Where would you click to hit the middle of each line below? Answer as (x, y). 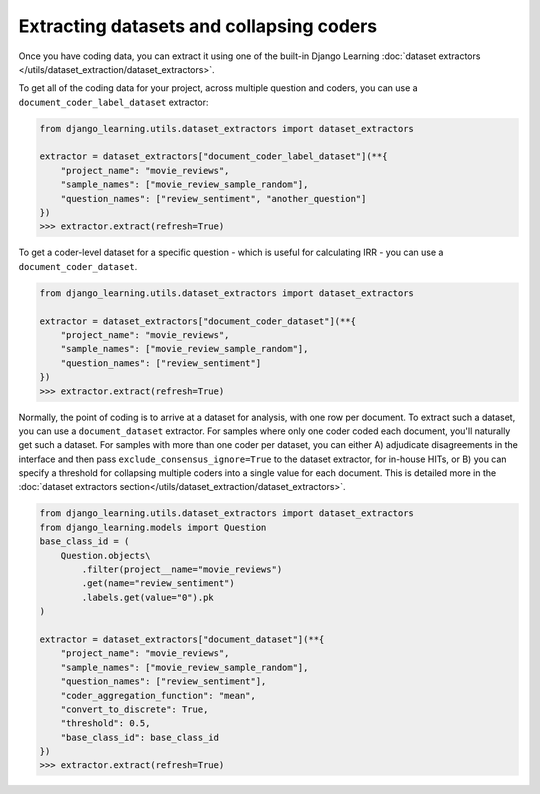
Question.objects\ (105, 555)
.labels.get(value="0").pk (147, 597)
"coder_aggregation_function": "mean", (158, 695)
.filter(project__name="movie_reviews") (182, 569)
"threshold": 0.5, (105, 723)
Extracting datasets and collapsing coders (198, 26)
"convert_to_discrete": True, (134, 709)
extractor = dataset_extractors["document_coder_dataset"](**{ (198, 321)
